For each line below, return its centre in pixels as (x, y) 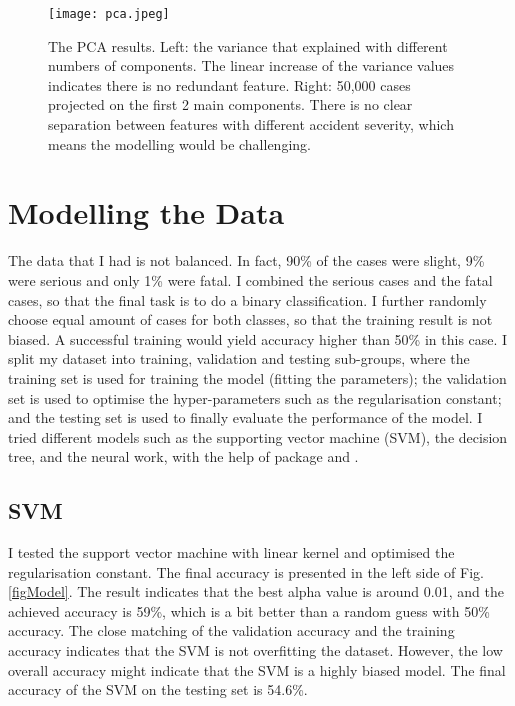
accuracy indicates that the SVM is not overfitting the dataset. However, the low (255, 650)
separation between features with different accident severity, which (251, 124)
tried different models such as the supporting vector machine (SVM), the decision (258, 436)
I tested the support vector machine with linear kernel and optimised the (231, 552)
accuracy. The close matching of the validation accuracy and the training (231, 630)
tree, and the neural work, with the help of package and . (183, 456)
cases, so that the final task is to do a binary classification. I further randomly (247, 299)
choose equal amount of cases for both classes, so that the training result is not (250, 319)
